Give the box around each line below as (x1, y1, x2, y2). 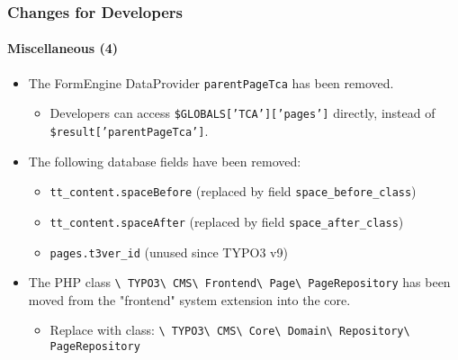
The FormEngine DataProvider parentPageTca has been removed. (28, 73, 394, 92)
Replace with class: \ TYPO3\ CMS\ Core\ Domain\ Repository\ (49, 320, 410, 339)
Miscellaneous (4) (7, 39, 119, 58)
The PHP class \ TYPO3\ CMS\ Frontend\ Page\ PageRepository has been (28, 273, 451, 292)
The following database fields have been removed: (28, 151, 301, 170)
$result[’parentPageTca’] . (49, 121, 209, 139)
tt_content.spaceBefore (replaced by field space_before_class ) (49, 182, 417, 201)
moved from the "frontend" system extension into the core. (28, 290, 351, 309)
